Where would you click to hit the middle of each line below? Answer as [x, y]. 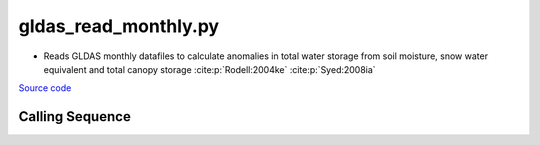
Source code [45, 88]
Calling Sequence [75, 116]
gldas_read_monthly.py [119, 26]
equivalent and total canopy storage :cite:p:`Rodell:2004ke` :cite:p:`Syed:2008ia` [209, 69]
